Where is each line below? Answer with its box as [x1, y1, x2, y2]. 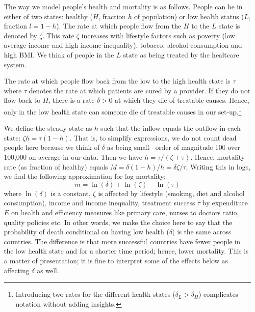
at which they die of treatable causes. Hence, [115, 95, 249, 105]
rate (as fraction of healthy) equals [4, 161, 108, 171]
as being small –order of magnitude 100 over [107, 142, 240, 152]
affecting [4, 265, 29, 275]
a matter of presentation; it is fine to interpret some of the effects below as [4, 255, 228, 265]
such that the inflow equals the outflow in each [100, 123, 241, 133]
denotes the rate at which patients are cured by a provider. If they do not [29, 85, 251, 95]
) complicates [198, 289, 238, 299]
